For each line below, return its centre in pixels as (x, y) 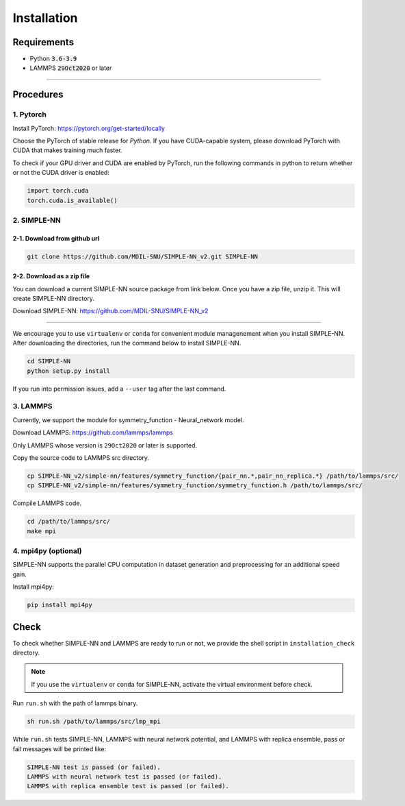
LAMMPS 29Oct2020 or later (71, 68)
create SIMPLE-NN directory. (54, 299)
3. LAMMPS (32, 406)
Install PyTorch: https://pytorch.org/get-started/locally (89, 128)
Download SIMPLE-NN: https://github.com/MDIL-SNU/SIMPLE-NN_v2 (110, 311)
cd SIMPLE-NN (49, 361)
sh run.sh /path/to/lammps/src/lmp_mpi (94, 722)
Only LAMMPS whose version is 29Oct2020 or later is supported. (105, 445)
